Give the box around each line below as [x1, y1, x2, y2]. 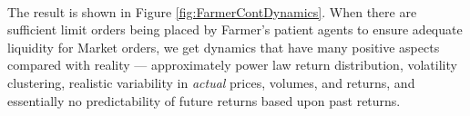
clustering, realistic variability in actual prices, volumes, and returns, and [7, 72, 415, 92]
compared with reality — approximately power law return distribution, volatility [7, 55, 457, 74]
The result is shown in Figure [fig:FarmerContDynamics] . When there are [7, 2, 417, 21]
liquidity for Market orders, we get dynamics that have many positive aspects [7, 37, 440, 56]
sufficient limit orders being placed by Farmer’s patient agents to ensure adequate [7, 20, 463, 39]
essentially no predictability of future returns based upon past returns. [7, 91, 401, 110]
